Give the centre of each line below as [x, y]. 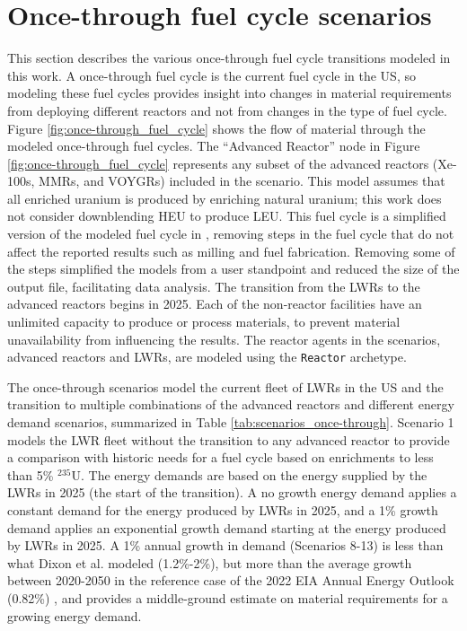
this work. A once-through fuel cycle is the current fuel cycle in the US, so [211, 75]
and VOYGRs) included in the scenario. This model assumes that [264, 181]
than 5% [31, 474]
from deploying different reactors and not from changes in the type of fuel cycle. [227, 110]
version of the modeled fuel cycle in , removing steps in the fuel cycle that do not [231, 234]
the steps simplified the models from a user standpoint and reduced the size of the [233, 269]
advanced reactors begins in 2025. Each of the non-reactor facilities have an [215, 304]
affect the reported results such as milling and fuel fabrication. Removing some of [231, 251]
